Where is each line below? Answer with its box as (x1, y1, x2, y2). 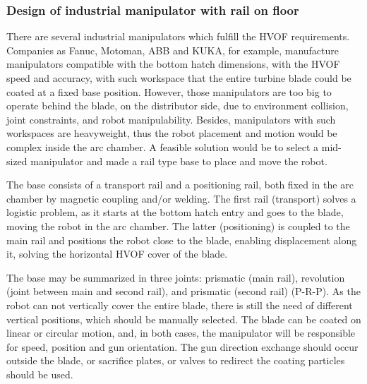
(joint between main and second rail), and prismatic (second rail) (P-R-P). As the (6, 284, 361, 299)
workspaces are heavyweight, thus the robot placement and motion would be (6, 126, 337, 140)
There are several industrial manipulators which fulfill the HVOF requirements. (6, 29, 350, 44)
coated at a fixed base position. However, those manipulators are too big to (6, 84, 332, 99)
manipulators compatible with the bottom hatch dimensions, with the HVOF (6, 56, 340, 71)
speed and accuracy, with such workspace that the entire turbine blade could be (6, 71, 351, 85)
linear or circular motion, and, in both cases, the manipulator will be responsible (6, 325, 356, 340)
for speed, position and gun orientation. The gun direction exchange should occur (6, 339, 359, 354)
